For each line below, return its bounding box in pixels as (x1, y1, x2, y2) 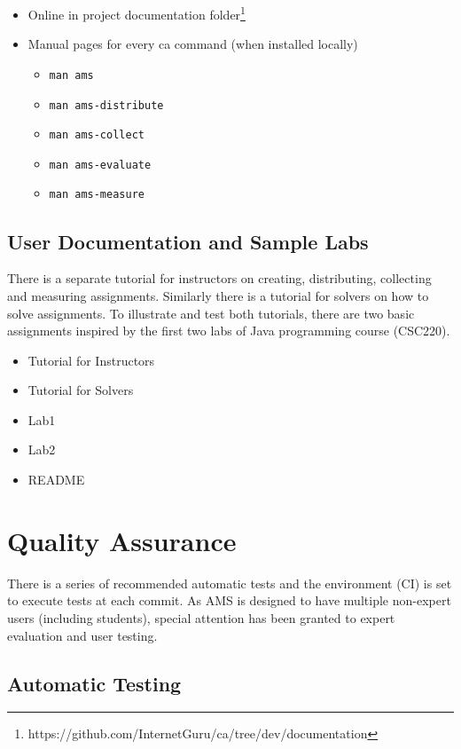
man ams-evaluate (49, 158, 152, 171)
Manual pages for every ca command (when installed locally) (27, 35, 358, 53)
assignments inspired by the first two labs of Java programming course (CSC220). (7, 321, 450, 340)
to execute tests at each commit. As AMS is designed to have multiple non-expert (7, 591, 451, 610)
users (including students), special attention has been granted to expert (7, 608, 395, 627)
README (27, 470, 85, 489)
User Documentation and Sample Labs (7, 227, 369, 255)
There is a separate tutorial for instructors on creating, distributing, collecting (7, 269, 432, 288)
